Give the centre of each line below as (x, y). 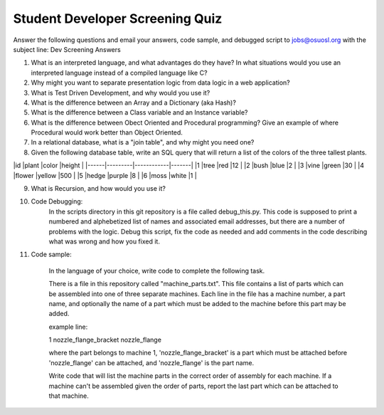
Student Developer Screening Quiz (118, 19)
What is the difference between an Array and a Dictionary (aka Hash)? (133, 103)
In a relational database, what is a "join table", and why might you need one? (143, 142)
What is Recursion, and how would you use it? (98, 189)
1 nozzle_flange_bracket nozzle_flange (105, 340)
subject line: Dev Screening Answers (67, 49)
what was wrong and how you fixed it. (104, 241)
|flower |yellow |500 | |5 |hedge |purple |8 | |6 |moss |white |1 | (105, 175)
